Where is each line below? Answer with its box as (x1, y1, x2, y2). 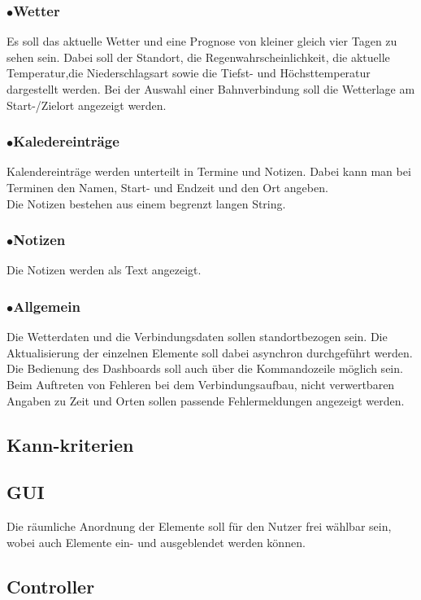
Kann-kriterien (7, 431, 134, 457)
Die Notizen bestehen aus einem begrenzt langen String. (7, 195, 286, 212)
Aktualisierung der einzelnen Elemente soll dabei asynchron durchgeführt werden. (7, 344, 413, 361)
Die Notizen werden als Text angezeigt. (7, 261, 202, 278)
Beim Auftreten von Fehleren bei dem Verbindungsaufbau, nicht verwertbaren (7, 376, 395, 392)
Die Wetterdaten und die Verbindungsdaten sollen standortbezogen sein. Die (7, 328, 388, 345)
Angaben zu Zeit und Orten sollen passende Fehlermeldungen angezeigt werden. (7, 392, 405, 409)
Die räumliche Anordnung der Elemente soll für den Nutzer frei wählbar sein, (7, 518, 392, 535)
